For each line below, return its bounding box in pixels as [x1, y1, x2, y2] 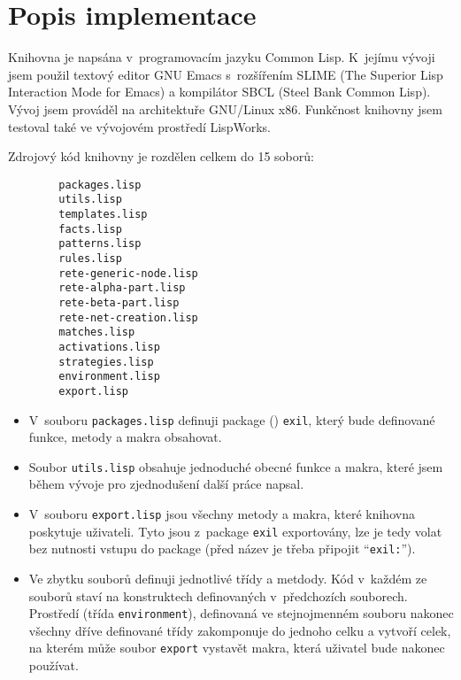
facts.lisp [58, 222, 122, 236]
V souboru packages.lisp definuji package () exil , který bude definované [28, 410, 435, 429]
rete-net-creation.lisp [58, 311, 198, 324]
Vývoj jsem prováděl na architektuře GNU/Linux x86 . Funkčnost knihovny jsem [8, 99, 442, 118]
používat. [28, 656, 79, 675]
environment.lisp [58, 370, 160, 383]
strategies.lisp [58, 355, 154, 368]
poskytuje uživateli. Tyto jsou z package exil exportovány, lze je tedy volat [28, 522, 442, 540]
